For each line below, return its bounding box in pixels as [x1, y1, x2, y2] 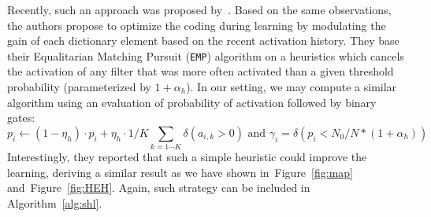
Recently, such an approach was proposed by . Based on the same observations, [7, 2, 392, 17]
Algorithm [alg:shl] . [7, 194, 102, 211]
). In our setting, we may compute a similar [186, 79, 397, 95]
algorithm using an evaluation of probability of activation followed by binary [7, 94, 377, 110]
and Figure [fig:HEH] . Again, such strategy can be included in [7, 179, 310, 196]
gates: [7, 109, 35, 126]
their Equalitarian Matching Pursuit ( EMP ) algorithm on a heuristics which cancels [7, 47, 404, 64]
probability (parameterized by [7, 79, 151, 95]
